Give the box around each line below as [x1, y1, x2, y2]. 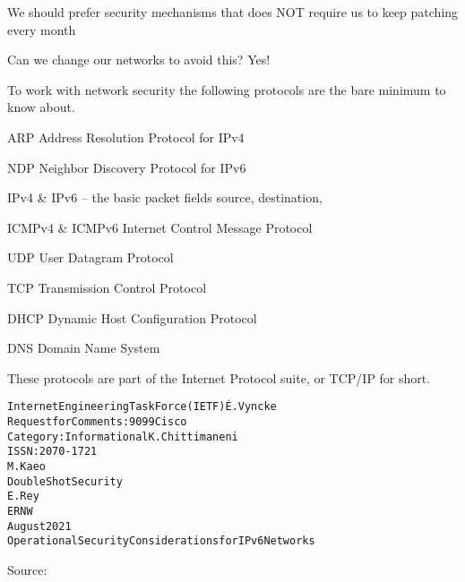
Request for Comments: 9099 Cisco [7, 415, 187, 428]
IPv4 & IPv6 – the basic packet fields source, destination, [7, 188, 323, 207]
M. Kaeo [7, 459, 46, 473]
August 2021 [7, 519, 72, 533]
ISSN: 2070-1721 [7, 445, 98, 458]
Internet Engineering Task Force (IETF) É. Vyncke [7, 400, 277, 414]
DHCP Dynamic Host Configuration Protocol [7, 308, 257, 327]
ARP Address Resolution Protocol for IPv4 [7, 127, 245, 146]
